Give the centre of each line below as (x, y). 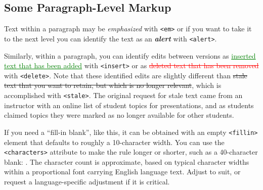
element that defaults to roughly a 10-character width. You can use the (114, 142)
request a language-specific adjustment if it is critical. (87, 181)
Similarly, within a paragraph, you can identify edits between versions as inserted (130, 55)
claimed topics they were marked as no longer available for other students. (119, 115)
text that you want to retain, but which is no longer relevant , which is (113, 85)
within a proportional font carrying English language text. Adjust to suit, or (122, 172)
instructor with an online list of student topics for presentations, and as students (129, 105)
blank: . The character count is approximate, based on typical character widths (127, 161)
